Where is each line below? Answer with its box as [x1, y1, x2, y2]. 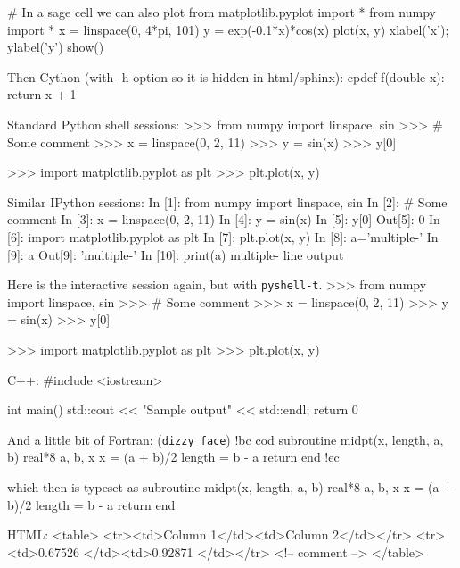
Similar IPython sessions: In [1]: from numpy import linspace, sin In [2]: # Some [7, 192, 448, 211]
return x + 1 [7, 85, 77, 104]
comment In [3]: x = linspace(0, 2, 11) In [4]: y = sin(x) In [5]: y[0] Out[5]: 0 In [7, 210, 440, 229]
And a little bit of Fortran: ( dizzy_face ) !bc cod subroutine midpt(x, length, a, [7, 430, 444, 448]
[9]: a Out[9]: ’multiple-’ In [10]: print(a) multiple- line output [7, 245, 344, 263]
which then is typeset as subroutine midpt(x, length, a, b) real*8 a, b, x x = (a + [7, 478, 454, 496]
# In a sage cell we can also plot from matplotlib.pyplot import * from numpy [7, 3, 436, 21]
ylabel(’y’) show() [7, 38, 104, 56]
